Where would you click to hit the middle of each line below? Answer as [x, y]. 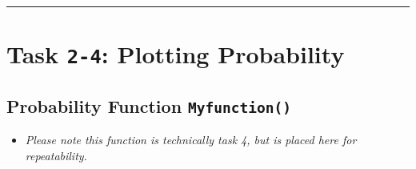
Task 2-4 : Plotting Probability [176, 54]
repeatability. [56, 155]
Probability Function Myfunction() [149, 105]
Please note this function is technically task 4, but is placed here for [191, 140]
